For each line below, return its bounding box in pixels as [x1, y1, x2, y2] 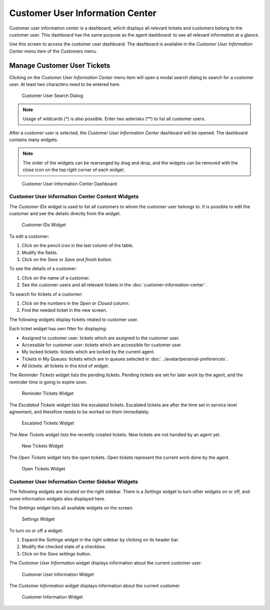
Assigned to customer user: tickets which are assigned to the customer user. [21, 335, 180, 341]
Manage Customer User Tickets [9, 61, 110, 70]
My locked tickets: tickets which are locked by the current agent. [21, 349, 155, 355]
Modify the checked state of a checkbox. [21, 543, 106, 550]
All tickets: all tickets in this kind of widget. [21, 363, 109, 369]
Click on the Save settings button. [21, 550, 91, 556]
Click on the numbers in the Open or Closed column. [21, 300, 130, 306]
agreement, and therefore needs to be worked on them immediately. [9, 409, 150, 415]
